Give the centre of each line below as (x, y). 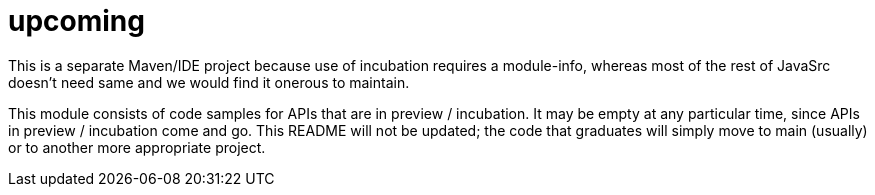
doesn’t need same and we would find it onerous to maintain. (209, 82)
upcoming (76, 21)
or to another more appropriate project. (137, 147)
